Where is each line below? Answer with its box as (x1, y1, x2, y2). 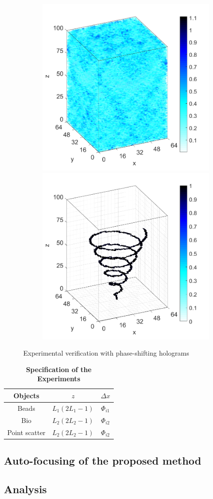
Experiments (37, 374, 80, 384)
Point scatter (7, 427, 46, 437)
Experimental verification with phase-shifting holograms (23, 348, 189, 358)
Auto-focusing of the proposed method (4, 452, 201, 468)
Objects (13, 390, 40, 400)
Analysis (4, 481, 47, 496)
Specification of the (26, 364, 91, 374)
